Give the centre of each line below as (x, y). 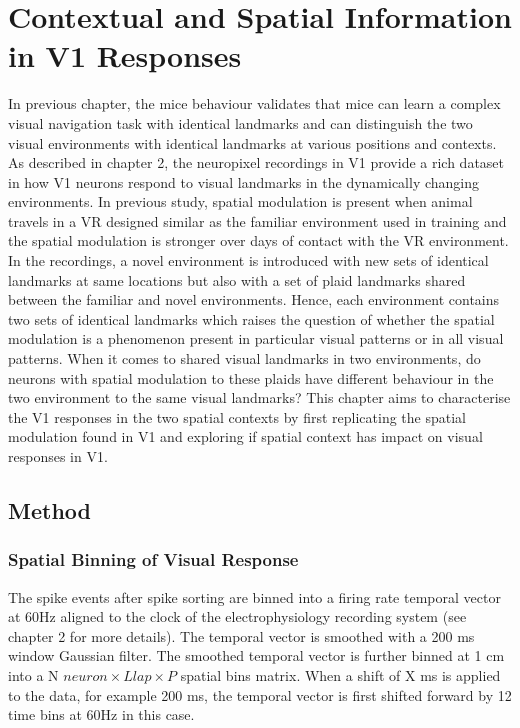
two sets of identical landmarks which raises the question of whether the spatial (251, 318)
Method (49, 509)
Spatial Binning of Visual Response (153, 559)
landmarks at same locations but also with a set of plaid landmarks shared (237, 279)
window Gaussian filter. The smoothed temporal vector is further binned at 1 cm (256, 655)
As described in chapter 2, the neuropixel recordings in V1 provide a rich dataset (256, 162)
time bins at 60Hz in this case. (101, 714)
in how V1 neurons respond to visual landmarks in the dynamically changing (244, 181)
